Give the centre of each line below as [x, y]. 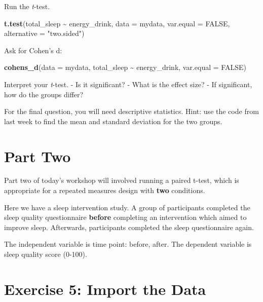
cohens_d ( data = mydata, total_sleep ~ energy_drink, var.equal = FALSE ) [125, 67]
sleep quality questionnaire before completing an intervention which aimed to [125, 217]
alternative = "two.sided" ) [44, 33]
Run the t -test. [27, 6]
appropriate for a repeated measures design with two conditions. [105, 190]
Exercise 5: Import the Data [105, 289]
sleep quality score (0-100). [46, 254]
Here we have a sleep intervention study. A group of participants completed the [127, 207]
